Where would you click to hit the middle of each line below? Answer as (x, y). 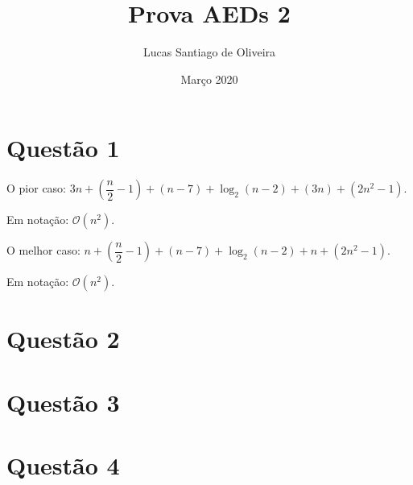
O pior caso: (37, 188)
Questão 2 (63, 339)
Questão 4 (63, 465)
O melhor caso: (43, 250)
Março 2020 (209, 79)
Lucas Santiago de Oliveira (209, 52)
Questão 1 (63, 148)
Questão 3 (63, 402)
